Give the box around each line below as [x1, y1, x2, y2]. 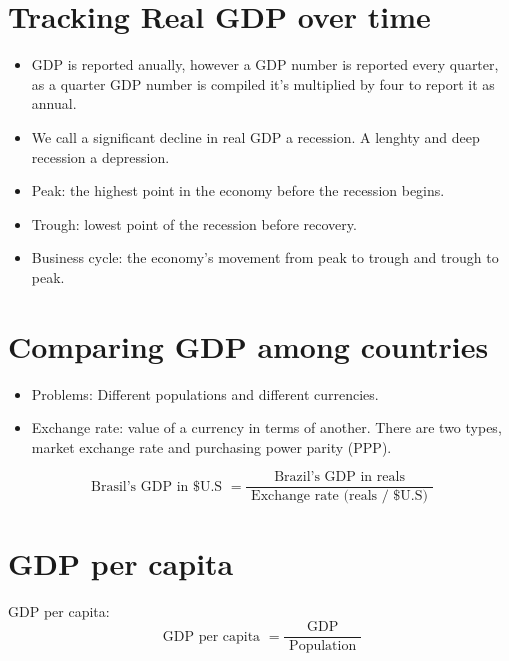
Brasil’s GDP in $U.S [91, 479, 223, 494]
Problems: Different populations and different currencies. [31, 383, 379, 404]
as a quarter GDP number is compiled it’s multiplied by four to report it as [31, 73, 495, 94]
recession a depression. [31, 146, 170, 167]
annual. [31, 93, 77, 114]
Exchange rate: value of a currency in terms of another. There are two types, [31, 417, 502, 438]
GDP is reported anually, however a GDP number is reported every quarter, [31, 54, 499, 75]
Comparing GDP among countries [8, 325, 489, 366]
